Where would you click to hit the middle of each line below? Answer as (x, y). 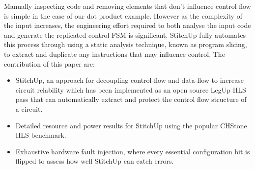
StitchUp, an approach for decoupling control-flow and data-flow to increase (130, 80)
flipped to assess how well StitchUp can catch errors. (95, 161)
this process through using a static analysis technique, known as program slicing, (126, 44)
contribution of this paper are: (49, 63)
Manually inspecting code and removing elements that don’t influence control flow (127, 6)
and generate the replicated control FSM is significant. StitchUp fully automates (125, 35)
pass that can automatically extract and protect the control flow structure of (131, 99)
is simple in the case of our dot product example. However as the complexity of (123, 15)
